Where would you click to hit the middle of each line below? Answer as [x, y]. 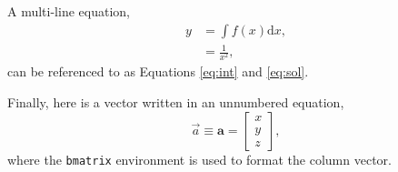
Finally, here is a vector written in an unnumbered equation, [176, 101]
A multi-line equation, [69, 11]
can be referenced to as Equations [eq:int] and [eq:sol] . [158, 71]
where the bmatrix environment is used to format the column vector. [199, 159]
